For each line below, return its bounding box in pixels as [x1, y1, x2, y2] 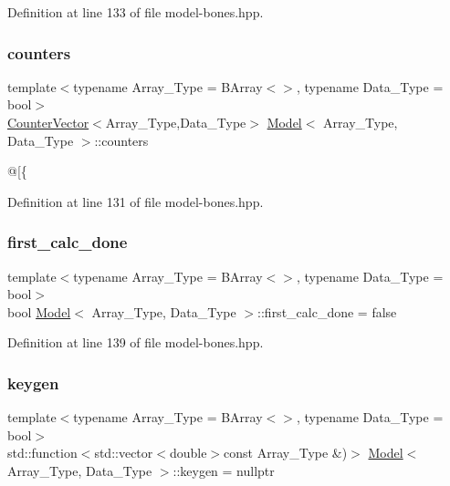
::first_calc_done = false [257, 302, 397, 321]
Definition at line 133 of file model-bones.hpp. [7, 3, 264, 21]
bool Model [7, 302, 71, 321]
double [169, 443, 207, 462]
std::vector [94, 443, 153, 462]
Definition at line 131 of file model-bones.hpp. [7, 191, 264, 211]
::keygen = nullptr [173, 460, 275, 480]
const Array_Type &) [224, 443, 348, 462]
